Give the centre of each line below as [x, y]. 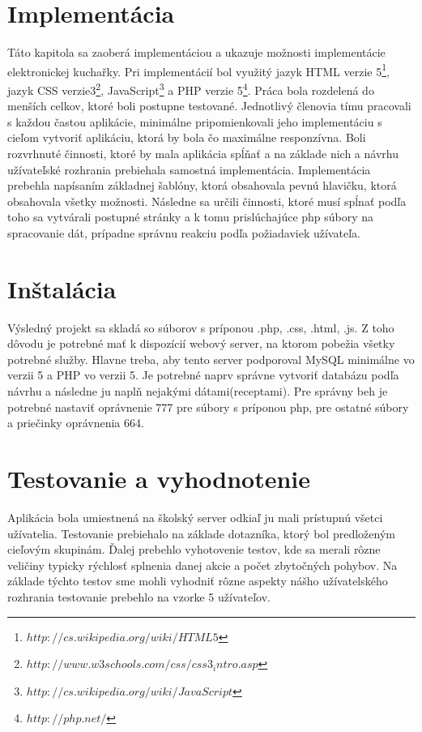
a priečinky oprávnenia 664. [76, 423]
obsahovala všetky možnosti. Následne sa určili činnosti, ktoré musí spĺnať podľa [207, 201]
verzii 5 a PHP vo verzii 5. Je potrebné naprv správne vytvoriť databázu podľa [203, 375]
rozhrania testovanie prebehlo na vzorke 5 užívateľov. [139, 596]
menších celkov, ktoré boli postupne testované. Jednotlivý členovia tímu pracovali [209, 106]
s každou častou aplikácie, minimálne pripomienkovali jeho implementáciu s [195, 121]
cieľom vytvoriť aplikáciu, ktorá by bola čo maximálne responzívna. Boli [187, 137]
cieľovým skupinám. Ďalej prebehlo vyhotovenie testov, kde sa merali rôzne [194, 549]
